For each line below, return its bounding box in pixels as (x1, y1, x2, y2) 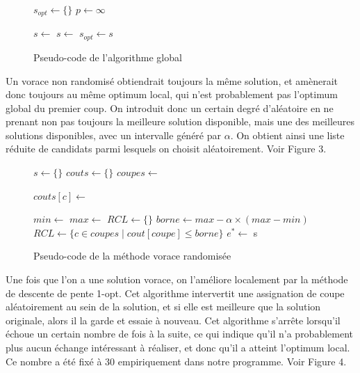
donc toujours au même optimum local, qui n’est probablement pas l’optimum (6, 87, 338, 102)
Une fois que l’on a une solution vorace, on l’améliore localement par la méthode (6, 272, 348, 287)
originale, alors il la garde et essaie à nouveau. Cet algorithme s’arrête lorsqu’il (6, 312, 341, 327)
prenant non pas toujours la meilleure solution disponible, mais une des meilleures (6, 114, 354, 129)
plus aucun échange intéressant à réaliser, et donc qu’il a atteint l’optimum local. (6, 340, 350, 354)
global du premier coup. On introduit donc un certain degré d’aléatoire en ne (6, 100, 334, 115)
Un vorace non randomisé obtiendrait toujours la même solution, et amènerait (6, 73, 338, 88)
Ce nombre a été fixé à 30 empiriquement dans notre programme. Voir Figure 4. (6, 354, 347, 368)
